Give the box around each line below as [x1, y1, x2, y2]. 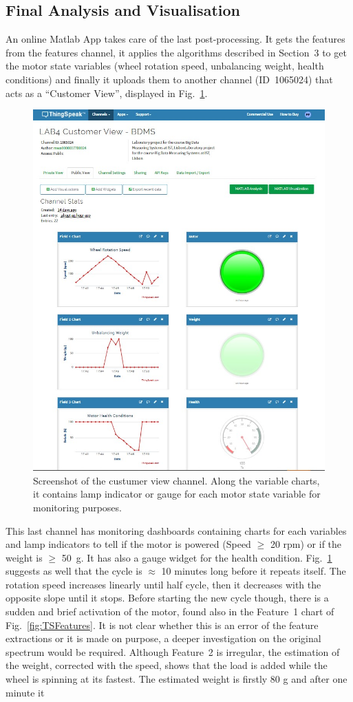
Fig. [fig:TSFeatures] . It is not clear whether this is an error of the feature [6, 617, 319, 632]
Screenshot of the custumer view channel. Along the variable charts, [33, 473, 320, 487]
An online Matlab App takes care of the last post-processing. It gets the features [6, 32, 345, 46]
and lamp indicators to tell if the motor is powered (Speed [6, 537, 251, 551]
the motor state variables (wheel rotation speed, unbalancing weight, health [6, 58, 324, 73]
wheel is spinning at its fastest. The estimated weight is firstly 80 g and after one [6, 672, 347, 686]
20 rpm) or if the [270, 537, 342, 551]
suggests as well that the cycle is [6, 564, 142, 578]
